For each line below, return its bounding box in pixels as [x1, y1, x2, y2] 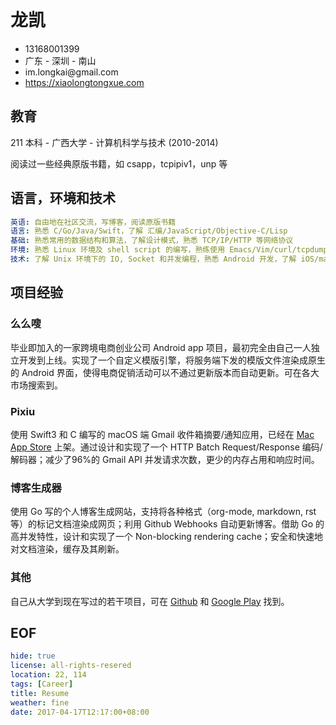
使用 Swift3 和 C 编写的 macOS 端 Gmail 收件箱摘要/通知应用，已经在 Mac [10, 428, 315, 440]
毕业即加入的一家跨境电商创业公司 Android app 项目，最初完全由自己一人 [10, 341, 312, 353]
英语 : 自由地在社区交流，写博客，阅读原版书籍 [10, 217, 177, 227]
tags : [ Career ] [10, 679, 74, 689]
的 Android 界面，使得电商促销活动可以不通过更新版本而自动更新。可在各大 [10, 366, 320, 378]
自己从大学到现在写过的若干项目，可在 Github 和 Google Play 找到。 [10, 595, 290, 607]
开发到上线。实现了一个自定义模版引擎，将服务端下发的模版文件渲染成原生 [18, 354, 326, 366]
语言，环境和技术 [10, 190, 116, 207]
